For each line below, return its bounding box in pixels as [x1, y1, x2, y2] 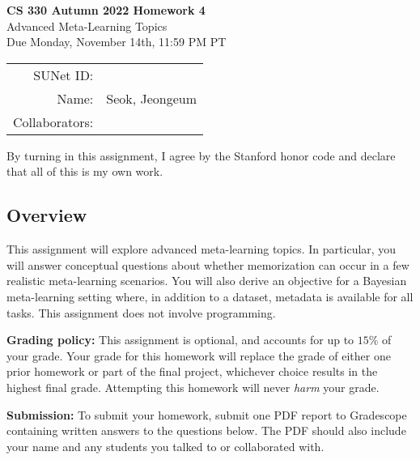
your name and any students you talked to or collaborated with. [6, 437, 325, 454]
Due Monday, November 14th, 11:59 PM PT [6, 33, 227, 50]
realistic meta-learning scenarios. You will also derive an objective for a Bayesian [6, 272, 407, 289]
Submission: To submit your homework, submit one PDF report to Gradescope [6, 406, 407, 423]
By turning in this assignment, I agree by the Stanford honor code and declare [6, 147, 396, 164]
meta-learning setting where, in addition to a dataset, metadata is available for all [6, 287, 414, 305]
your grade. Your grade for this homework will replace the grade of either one [6, 347, 391, 364]
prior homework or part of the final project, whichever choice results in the [6, 363, 378, 380]
